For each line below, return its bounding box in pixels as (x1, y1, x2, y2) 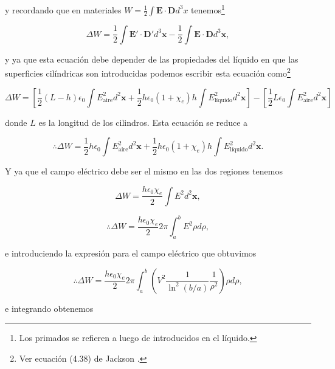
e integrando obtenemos (5, 302, 94, 314)
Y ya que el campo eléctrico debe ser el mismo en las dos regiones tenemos (5, 165, 283, 178)
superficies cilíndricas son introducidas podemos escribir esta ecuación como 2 (5, 65, 291, 79)
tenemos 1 (191, 2, 225, 16)
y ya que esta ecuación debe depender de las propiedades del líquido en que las (5, 52, 299, 65)
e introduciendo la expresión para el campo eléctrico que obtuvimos (5, 247, 257, 260)
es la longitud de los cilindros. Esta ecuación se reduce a (38, 116, 248, 128)
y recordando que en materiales (5, 3, 122, 16)
